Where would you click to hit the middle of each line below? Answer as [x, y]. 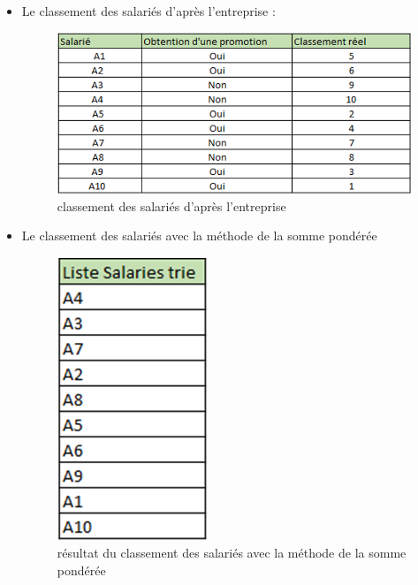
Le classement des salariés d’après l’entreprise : [148, 11]
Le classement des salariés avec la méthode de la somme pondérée [199, 236]
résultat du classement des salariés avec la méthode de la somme [232, 553]
